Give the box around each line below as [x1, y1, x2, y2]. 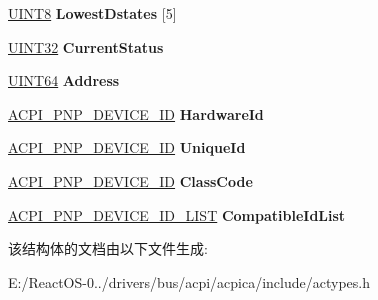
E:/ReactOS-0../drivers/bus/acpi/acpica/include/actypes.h [8, 271, 371, 292]
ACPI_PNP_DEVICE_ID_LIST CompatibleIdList [8, 204, 346, 225]
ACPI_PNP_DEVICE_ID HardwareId [8, 103, 264, 124]
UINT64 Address [8, 70, 120, 91]
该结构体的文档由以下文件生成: [8, 238, 208, 259]
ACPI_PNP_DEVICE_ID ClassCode [8, 170, 253, 191]
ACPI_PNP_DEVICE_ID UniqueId [8, 137, 246, 158]
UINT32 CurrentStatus [8, 36, 164, 57]
